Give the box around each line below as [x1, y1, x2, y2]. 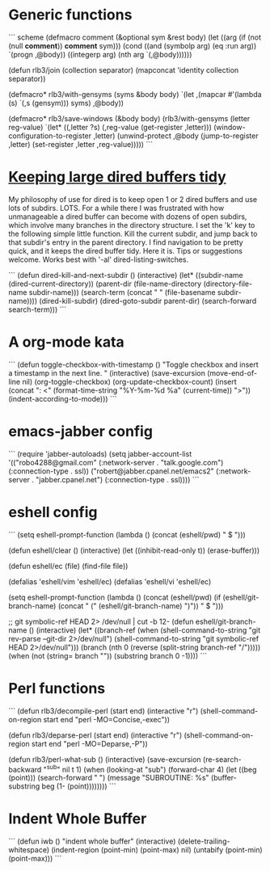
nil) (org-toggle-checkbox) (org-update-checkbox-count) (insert [22, 377, 237, 386]
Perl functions [8, 679, 106, 697]
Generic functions [8, 6, 133, 24]
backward [8, 764, 42, 774]
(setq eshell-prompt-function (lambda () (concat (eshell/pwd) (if [8, 592, 221, 602]
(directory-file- [203, 279, 253, 288]
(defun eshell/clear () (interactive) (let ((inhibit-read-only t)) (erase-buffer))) [8, 545, 260, 555]
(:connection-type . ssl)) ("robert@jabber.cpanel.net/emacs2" [8, 466, 214, 476]
